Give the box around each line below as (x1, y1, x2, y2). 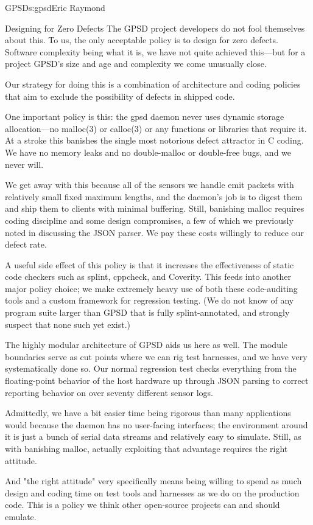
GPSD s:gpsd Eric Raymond (5, 1, 105, 13)
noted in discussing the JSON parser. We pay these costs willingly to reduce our (5, 226, 304, 238)
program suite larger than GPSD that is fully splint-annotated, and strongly (5, 306, 290, 319)
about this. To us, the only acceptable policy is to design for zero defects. (5, 33, 278, 46)
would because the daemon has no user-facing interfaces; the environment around (5, 418, 308, 431)
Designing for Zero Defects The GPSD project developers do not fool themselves (5, 21, 305, 34)
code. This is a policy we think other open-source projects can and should (5, 498, 280, 511)
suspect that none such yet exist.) (5, 318, 131, 330)
